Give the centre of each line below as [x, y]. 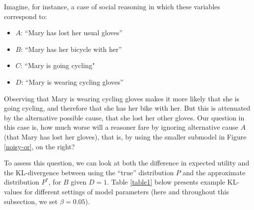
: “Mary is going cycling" [58, 65]
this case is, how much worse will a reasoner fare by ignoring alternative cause [121, 127]
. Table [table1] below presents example [166, 182]
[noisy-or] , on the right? [39, 146]
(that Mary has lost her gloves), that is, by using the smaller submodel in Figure [125, 136]
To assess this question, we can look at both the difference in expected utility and [127, 163]
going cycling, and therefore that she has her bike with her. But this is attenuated [127, 108]
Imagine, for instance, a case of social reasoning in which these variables [112, 6]
